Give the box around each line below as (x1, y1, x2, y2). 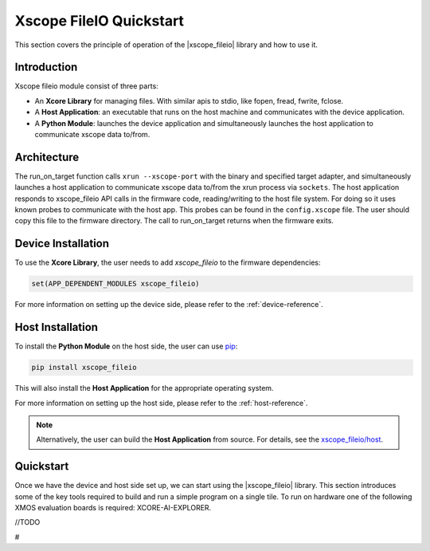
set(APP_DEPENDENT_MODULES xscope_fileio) (31, 279, 200, 289)
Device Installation (14, 237, 110, 250)
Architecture (14, 150, 80, 163)
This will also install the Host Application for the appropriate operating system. (14, 384, 274, 393)
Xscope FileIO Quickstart (14, 12, 185, 30)
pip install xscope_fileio (31, 363, 137, 372)
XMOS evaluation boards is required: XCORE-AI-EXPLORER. (14, 503, 212, 513)
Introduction (14, 61, 78, 74)
